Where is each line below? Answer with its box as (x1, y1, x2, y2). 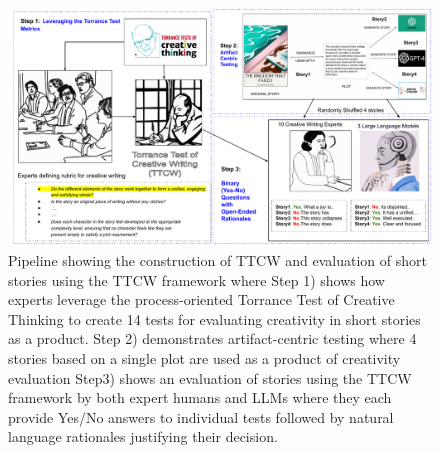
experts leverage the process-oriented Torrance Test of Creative (8, 289, 395, 310)
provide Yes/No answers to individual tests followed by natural (8, 406, 394, 427)
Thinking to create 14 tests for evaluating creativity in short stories (8, 308, 421, 329)
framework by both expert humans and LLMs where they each (8, 387, 392, 408)
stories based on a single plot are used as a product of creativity (8, 348, 401, 369)
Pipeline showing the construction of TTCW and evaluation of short (8, 250, 427, 271)
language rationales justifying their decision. (8, 426, 278, 447)
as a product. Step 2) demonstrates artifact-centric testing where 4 (8, 328, 417, 349)
